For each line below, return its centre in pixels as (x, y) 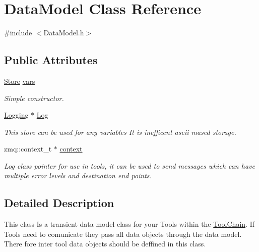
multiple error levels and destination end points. (78, 175)
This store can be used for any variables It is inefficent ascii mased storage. (120, 132)
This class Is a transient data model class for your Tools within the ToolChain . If (129, 224)
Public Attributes (51, 60)
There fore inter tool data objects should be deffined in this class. (105, 244)
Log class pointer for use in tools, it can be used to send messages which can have (129, 165)
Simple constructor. (34, 98)
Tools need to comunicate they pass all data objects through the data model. (123, 234)
